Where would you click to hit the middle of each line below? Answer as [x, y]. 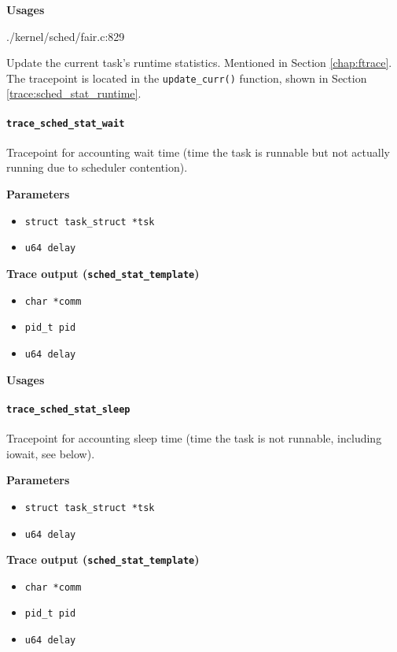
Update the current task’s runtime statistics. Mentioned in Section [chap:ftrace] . [199, 63]
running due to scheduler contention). [97, 167]
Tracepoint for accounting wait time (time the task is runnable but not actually [198, 152]
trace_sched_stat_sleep [68, 409]
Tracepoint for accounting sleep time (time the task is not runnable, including [194, 438]
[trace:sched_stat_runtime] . [74, 93]
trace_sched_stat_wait [66, 123]
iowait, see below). [51, 453]
